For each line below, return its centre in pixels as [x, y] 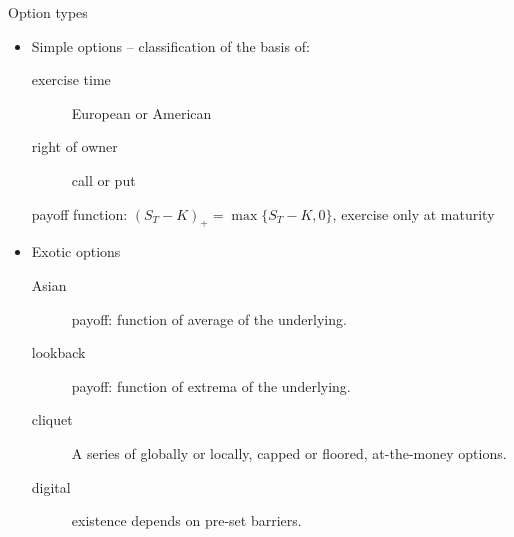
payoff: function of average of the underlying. [209, 318]
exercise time [71, 79]
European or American [141, 112]
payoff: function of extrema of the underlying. [211, 385]
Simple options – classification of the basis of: [170, 45]
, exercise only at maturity [413, 213]
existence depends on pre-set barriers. [186, 520]
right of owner [74, 146]
